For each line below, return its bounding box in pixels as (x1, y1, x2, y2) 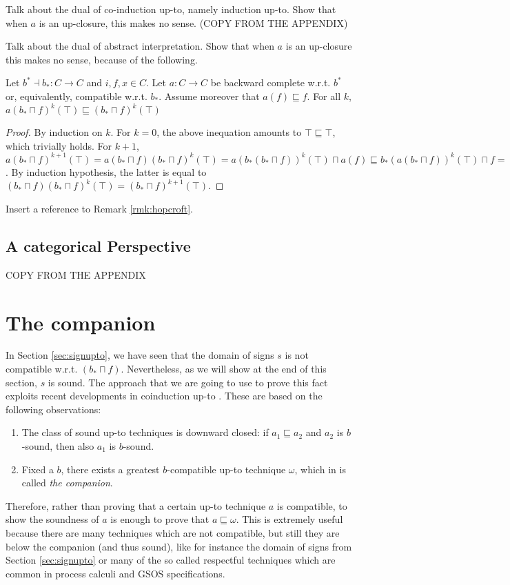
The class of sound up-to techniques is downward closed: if (21, 425, 269, 439)
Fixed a (21, 462, 54, 476)
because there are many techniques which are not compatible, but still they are (6, 525, 340, 539)
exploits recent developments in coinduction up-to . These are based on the (6, 388, 323, 403)
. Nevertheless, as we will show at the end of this (121, 361, 327, 376)
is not (285, 348, 309, 362)
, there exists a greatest (61, 462, 160, 476)
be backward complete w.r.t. (210, 75, 331, 90)
